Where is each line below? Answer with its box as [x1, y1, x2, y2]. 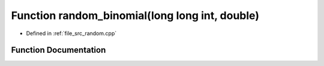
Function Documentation [11, 45, 106, 55]
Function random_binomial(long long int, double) [11, 9, 259, 22]
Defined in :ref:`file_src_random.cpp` [26, 30, 117, 37]
